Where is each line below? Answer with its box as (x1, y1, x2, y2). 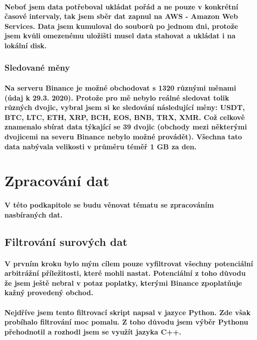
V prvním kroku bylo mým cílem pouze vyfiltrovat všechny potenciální (4, 258, 253, 268)
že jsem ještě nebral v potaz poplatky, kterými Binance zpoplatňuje (4, 277, 242, 288)
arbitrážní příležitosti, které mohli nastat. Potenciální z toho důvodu (4, 268, 246, 278)
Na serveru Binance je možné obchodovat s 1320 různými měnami (4, 83, 236, 93)
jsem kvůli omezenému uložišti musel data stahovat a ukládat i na (4, 30, 236, 41)
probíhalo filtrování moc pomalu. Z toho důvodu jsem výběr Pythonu (4, 317, 249, 327)
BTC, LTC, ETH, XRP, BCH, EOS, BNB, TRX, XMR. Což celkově (4, 112, 245, 122)
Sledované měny (4, 61, 70, 74)
